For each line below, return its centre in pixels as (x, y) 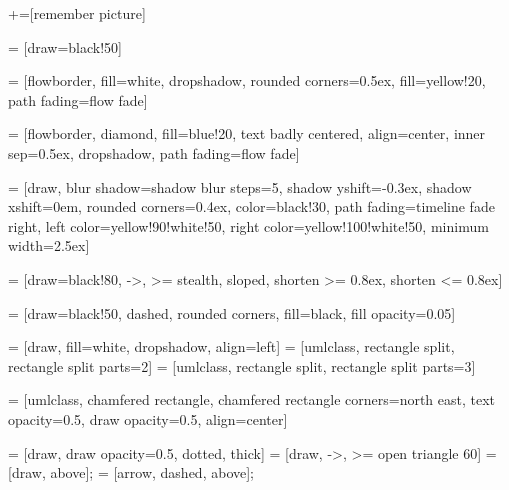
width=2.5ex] (49, 245)
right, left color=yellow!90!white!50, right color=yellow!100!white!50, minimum (248, 225)
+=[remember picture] (77, 13)
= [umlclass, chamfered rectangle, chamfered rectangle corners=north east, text (252, 399)
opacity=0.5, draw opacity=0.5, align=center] (148, 418)
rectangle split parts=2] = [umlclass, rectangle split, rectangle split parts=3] (242, 365)
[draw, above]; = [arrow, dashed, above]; (131, 472)
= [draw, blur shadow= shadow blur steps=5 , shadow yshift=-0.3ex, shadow (240, 186)
